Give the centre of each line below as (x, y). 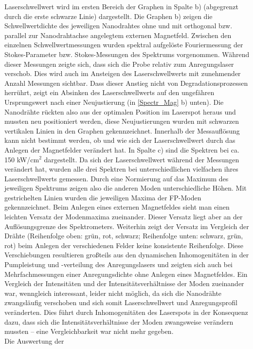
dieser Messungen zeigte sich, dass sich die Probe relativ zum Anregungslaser (119, 64)
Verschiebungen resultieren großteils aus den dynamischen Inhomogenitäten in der (127, 255)
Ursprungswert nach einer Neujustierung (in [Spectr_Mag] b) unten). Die (114, 102)
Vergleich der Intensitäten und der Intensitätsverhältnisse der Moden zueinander (124, 283)
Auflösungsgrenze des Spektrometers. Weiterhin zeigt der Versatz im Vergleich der (127, 226)
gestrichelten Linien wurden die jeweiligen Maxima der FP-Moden (103, 197)
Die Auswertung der (34, 340)
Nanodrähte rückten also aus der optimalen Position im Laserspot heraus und (120, 111)
